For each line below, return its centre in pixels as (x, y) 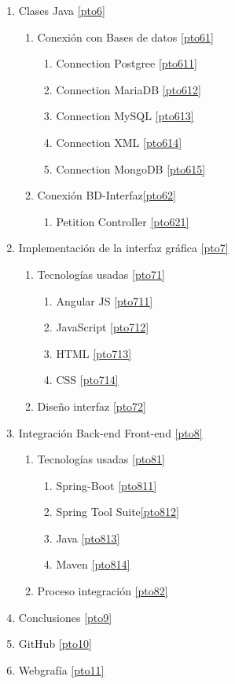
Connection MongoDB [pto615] (131, 168)
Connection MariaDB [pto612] (129, 89)
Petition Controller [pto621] (123, 221)
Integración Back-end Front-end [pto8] (110, 432)
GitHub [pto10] (55, 644)
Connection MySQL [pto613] (125, 116)
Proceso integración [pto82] (103, 591)
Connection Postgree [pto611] (127, 63)
